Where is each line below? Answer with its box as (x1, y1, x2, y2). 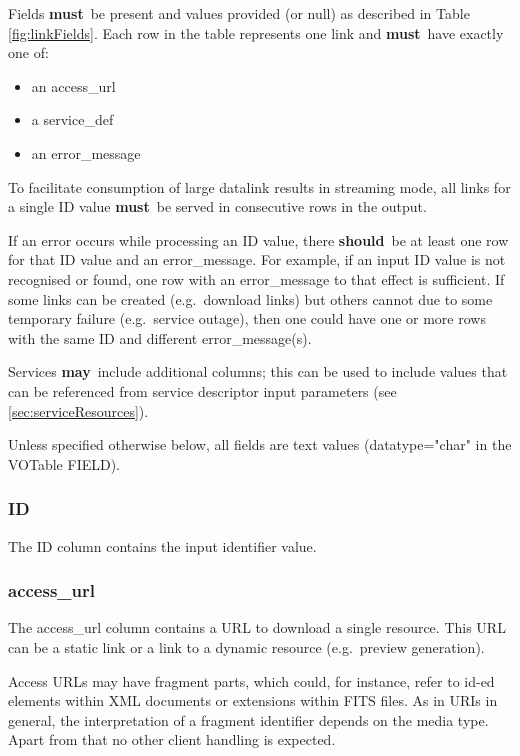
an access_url (31, 75, 116, 96)
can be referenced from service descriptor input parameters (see (8, 380, 397, 401)
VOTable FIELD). (8, 453, 121, 474)
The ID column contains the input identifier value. (8, 535, 317, 556)
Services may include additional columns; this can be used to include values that (8, 361, 508, 382)
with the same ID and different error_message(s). (8, 327, 312, 348)
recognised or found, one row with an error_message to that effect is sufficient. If (8, 268, 505, 289)
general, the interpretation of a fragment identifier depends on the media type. (8, 709, 489, 730)
